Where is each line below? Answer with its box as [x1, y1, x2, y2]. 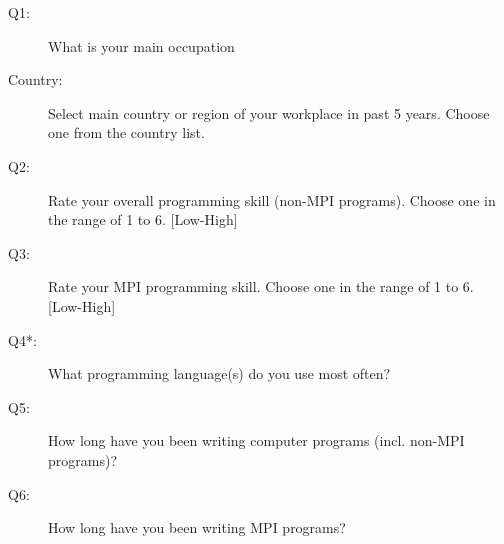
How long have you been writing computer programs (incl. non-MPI [48, 430, 465, 451]
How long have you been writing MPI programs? [48, 517, 346, 538]
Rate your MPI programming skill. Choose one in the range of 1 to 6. [48, 276, 474, 297]
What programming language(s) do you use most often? [48, 363, 391, 384]
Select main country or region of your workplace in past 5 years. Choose [48, 102, 490, 123]
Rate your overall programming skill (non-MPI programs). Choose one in [48, 189, 496, 210]
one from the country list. [48, 122, 205, 143]
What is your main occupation [48, 35, 235, 56]
